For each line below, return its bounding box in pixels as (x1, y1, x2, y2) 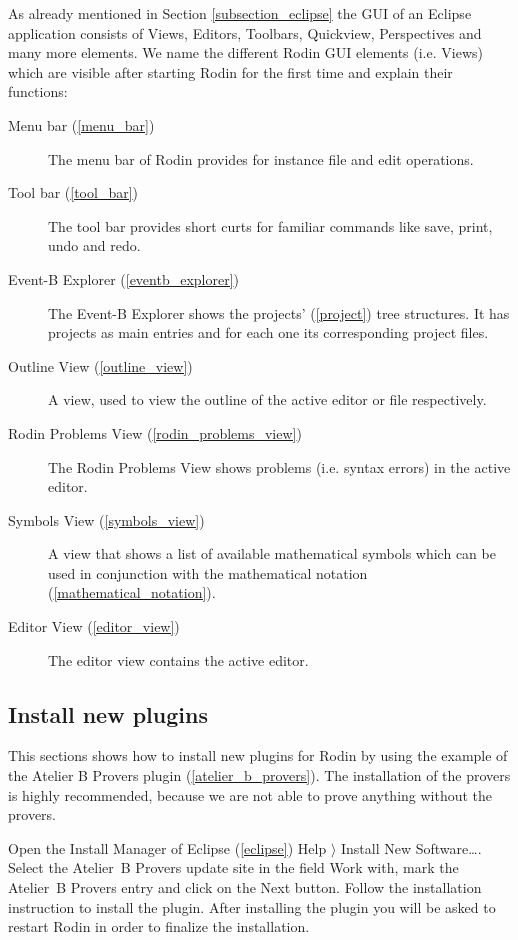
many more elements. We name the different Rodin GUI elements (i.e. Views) (8, 42, 483, 63)
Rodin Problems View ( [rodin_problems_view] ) (8, 422, 302, 443)
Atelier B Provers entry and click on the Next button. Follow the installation (8, 877, 482, 898)
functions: (8, 81, 68, 102)
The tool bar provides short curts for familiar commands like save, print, (48, 215, 493, 236)
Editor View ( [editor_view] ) (8, 616, 180, 637)
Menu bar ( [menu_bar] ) (8, 114, 155, 135)
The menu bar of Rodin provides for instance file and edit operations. (48, 148, 474, 169)
